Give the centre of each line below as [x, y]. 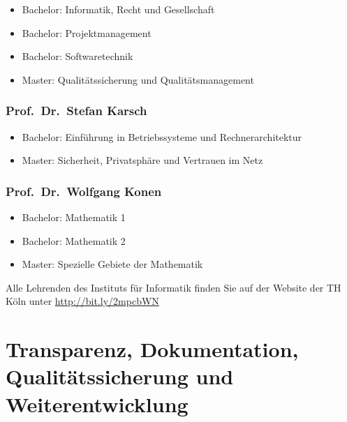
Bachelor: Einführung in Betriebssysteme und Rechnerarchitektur [162, 136]
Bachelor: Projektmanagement [87, 32]
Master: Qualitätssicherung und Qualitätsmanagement [138, 79]
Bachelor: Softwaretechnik [77, 56]
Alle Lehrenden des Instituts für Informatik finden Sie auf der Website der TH [173, 287]
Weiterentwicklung [97, 404]
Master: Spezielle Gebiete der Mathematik [112, 264]
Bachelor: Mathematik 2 [74, 240]
